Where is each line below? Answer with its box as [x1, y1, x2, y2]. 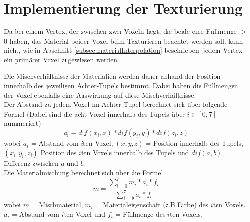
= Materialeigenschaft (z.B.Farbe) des [95, 199, 209, 209]
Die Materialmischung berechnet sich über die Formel [4, 167, 163, 178]
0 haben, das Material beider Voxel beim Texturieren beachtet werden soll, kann [4, 35, 243, 45]
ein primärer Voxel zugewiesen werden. [4, 54, 119, 64]
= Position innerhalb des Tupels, [146, 138, 243, 148]
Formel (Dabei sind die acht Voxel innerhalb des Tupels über [4, 108, 185, 118]
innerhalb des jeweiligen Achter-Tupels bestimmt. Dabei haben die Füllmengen [4, 80, 238, 90]
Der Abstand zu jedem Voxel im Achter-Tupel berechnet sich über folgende [4, 99, 228, 109]
